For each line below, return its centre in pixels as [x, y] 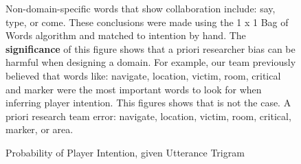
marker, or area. [40, 129]
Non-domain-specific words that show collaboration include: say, [141, 8]
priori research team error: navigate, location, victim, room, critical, [148, 116]
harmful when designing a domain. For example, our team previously [151, 62]
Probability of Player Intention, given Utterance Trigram [125, 152]
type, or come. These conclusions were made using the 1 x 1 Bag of [147, 22]
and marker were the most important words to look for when [134, 89]
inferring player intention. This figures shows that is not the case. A [148, 103]
